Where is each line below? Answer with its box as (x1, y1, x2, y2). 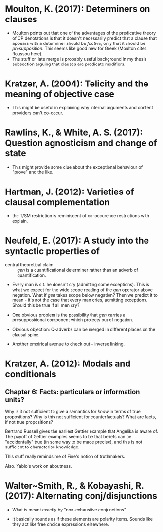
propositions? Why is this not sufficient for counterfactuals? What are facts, (5, 414, 157, 420)
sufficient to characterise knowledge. (5, 444, 80, 450)
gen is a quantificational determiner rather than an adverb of (17, 267, 139, 273)
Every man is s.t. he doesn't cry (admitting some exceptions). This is (12, 281, 149, 287)
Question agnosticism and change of (5, 138, 157, 149)
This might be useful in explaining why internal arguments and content (12, 105, 153, 110)
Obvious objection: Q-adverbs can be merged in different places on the (12, 326, 156, 332)
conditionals (5, 368, 57, 380)
